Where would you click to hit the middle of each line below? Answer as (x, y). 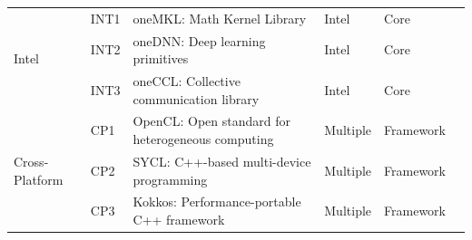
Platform (39, 179)
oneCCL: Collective (187, 81)
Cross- (31, 161)
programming (170, 179)
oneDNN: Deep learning (199, 40)
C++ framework (179, 219)
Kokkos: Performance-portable (217, 202)
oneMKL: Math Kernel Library (220, 18)
